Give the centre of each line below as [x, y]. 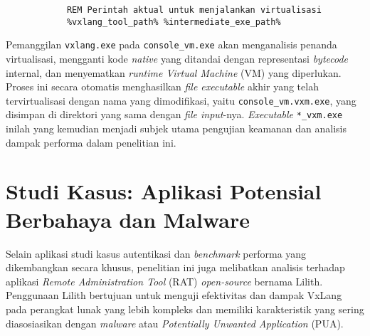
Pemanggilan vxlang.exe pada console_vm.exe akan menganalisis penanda [171, 44]
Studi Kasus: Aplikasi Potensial [164, 191]
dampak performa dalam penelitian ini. [91, 142]
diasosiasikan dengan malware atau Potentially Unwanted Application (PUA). [175, 323]
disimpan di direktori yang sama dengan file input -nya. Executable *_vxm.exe [174, 114]
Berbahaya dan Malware [128, 219]
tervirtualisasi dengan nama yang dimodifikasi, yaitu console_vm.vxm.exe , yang [181, 100]
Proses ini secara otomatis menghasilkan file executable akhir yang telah [162, 86]
